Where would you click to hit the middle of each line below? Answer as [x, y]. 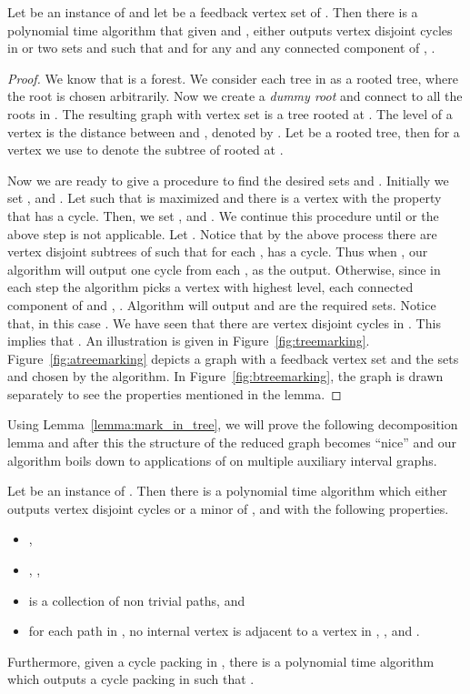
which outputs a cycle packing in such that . [131, 679]
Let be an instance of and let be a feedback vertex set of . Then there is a [213, 12]
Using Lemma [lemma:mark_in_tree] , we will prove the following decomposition [233, 424]
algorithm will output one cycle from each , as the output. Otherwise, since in [224, 269]
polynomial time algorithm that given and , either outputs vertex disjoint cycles [230, 30]
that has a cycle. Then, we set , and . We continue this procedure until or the [223, 215]
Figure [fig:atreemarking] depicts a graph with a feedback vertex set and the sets [233, 358]
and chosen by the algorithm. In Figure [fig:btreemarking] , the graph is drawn [225, 376]
